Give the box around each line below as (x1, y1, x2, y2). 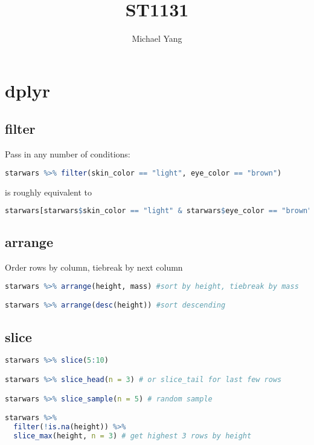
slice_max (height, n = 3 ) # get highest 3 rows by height (13, 431, 252, 440)
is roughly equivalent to (5, 185, 92, 198)
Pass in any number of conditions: (5, 148, 130, 160)
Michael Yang (132, 32, 182, 45)
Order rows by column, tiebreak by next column (5, 261, 183, 274)
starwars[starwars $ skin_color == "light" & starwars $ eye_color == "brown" (5, 206, 312, 216)
